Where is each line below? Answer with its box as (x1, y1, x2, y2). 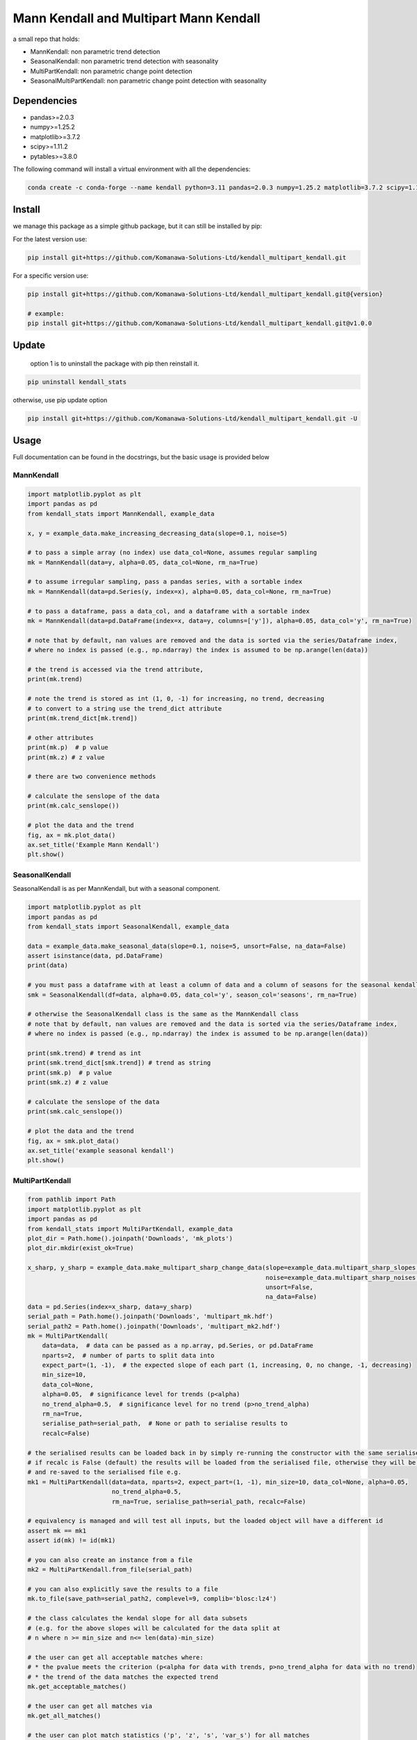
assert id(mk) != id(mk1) (27, 1537, 116, 1544)
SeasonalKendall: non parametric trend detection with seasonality (30, 57, 219, 65)
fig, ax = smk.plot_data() (27, 1137, 120, 1145)
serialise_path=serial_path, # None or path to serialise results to (42, 1420, 288, 1427)
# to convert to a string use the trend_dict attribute (27, 704, 222, 713)
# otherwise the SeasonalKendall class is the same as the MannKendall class (27, 1010, 299, 1018)
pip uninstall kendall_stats (27, 378, 127, 386)
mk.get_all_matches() (27, 1712, 101, 1720)
